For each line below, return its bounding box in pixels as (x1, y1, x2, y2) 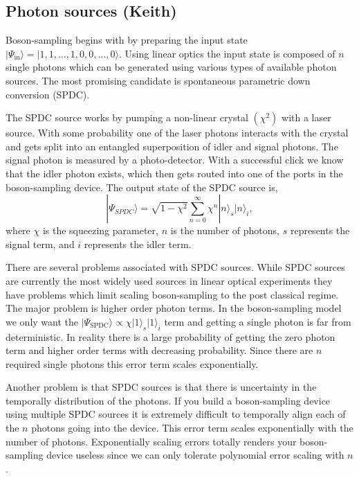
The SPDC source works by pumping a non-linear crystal (6, 110, 248, 125)
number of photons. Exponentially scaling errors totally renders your (6, 434, 297, 448)
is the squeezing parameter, (42, 223, 158, 238)
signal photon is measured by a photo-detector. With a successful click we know (6, 152, 344, 167)
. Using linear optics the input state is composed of (118, 46, 335, 60)
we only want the (6, 314, 78, 328)
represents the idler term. (84, 236, 192, 251)
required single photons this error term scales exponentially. (6, 356, 259, 371)
